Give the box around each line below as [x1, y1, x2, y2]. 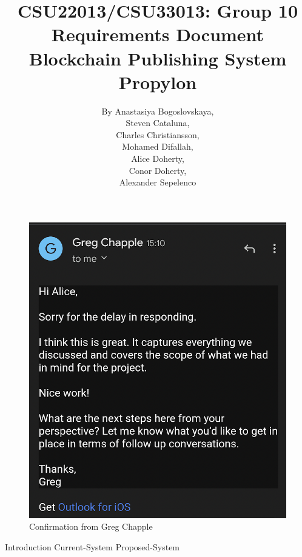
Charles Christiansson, [116, 128, 200, 141]
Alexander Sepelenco [119, 176, 196, 188]
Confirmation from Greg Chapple [29, 520, 153, 533]
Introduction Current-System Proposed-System [5, 540, 180, 553]
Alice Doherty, [131, 152, 184, 165]
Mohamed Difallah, [122, 140, 193, 153]
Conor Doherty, [129, 164, 187, 176]
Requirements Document [51, 22, 264, 47]
